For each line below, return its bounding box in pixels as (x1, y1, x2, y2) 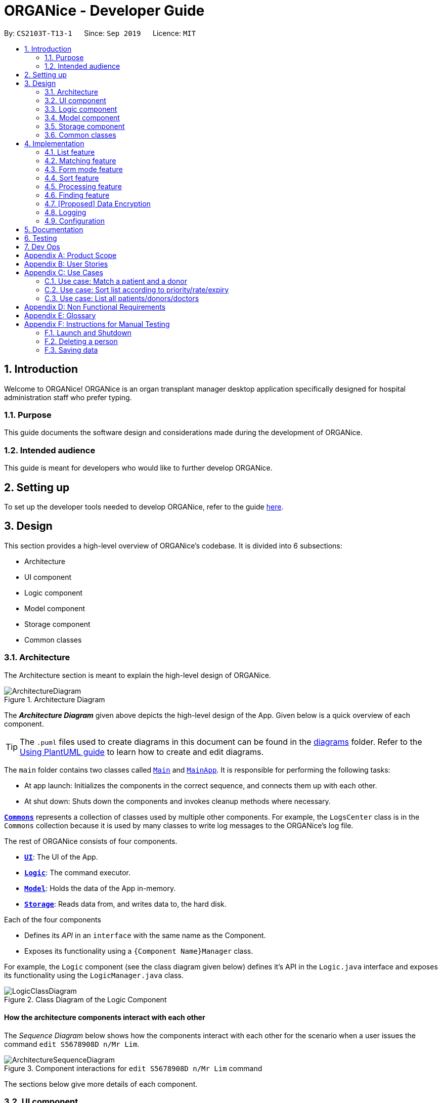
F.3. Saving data (45, 345, 98, 354)
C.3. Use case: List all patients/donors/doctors (45, 293, 199, 303)
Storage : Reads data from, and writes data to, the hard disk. (24, 899, 227, 908)
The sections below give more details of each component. (4, 1079, 198, 1088)
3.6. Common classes (45, 130, 116, 139)
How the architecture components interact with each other (4, 1013, 205, 1022)
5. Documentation (24, 225, 83, 234)
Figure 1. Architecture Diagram (4, 695, 105, 704)
